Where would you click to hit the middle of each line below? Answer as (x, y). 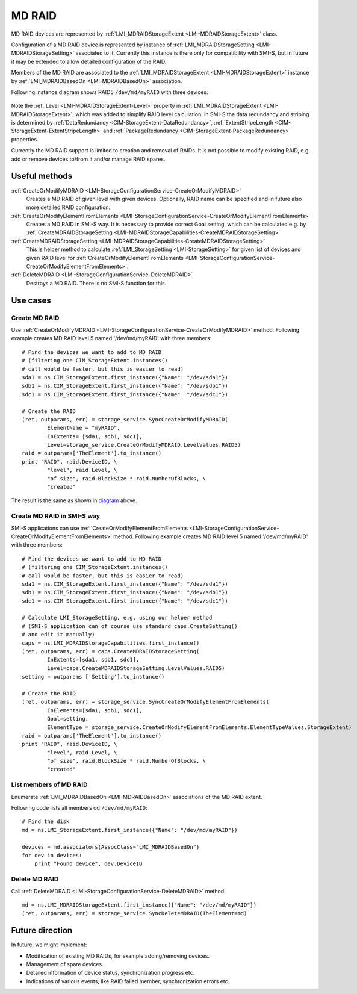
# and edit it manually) (58, 635)
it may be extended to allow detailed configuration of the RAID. (89, 61)
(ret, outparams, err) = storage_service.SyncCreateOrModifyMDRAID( (125, 419)
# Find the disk (46, 822)
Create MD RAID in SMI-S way (56, 516)
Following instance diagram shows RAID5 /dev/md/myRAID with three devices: (110, 92)
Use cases (31, 300)
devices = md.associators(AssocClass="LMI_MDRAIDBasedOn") (111, 847)
